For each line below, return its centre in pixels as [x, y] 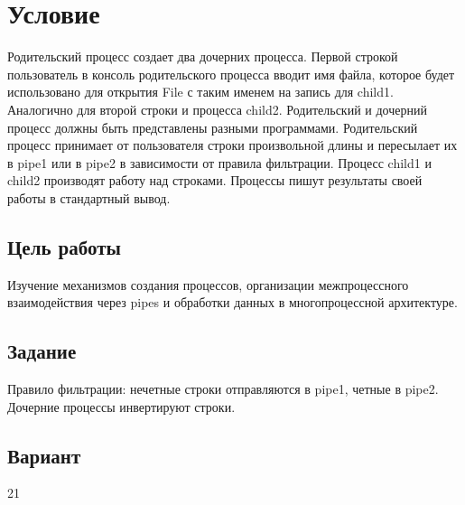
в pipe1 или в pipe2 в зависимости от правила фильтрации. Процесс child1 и [219, 162]
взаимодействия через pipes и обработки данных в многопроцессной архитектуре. [232, 302]
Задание [42, 351]
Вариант [44, 455]
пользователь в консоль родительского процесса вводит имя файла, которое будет [231, 74]
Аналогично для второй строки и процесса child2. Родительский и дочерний [217, 109]
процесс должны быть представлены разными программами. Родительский [213, 127]
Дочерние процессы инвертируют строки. [121, 406]
